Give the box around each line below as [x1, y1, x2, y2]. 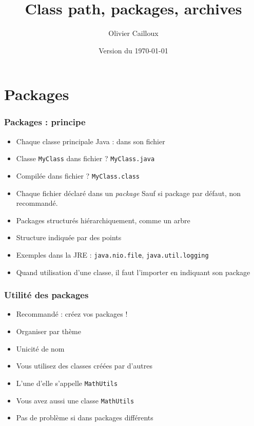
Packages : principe [4, 115, 86, 128]
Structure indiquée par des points [16, 232, 122, 243]
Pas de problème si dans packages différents [16, 412, 153, 423]
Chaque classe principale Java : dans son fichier [16, 135, 165, 146]
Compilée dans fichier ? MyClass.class [16, 170, 140, 181]
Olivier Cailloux [108, 28, 159, 38]
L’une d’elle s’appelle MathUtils [16, 377, 118, 388]
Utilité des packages [4, 288, 89, 301]
